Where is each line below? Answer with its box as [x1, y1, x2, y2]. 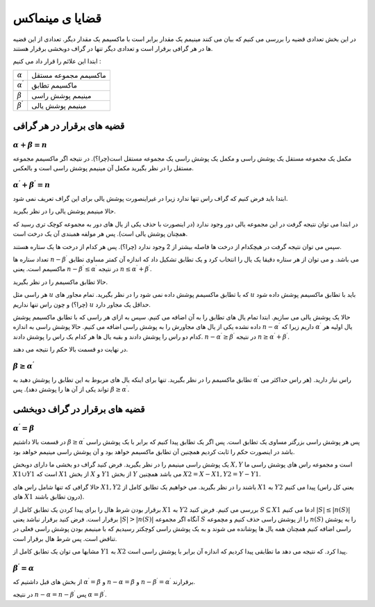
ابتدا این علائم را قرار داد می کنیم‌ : [12, 57, 101, 65]
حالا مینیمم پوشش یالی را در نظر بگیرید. [12, 207, 116, 216]
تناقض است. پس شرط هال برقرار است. [12, 534, 117, 542]
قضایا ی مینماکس [12, 10, 102, 26]
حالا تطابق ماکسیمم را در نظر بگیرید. [12, 277, 108, 286]
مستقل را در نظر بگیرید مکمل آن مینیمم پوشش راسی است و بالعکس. [12, 164, 194, 172]
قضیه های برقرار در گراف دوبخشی [12, 403, 145, 415]
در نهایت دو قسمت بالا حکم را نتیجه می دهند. [12, 345, 128, 354]
